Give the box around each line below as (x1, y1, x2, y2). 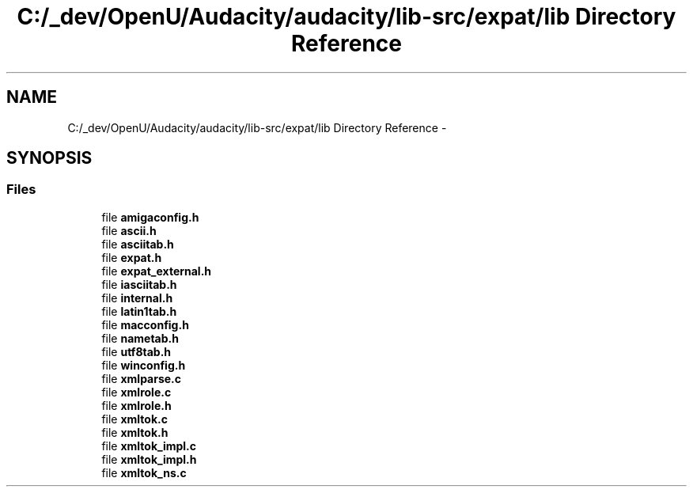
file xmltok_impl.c (101, 438, 197, 453)
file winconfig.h (101, 358, 186, 372)
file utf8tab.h (101, 344, 172, 358)
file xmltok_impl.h (101, 452, 197, 466)
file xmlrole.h (101, 398, 172, 412)
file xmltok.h (101, 425, 169, 439)
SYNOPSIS (6, 148, 93, 169)
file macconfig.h (101, 317, 189, 332)
